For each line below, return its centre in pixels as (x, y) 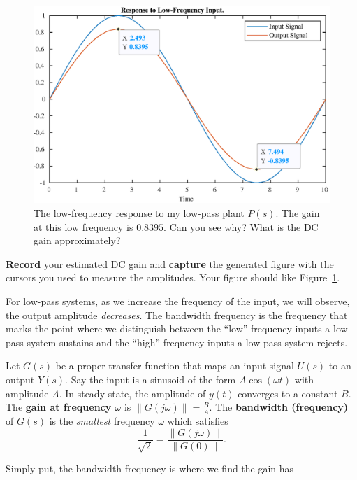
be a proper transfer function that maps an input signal (175, 366)
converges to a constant (288, 393)
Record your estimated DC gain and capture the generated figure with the (170, 263)
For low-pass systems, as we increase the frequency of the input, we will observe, (178, 301)
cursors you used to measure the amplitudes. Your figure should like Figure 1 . (173, 277)
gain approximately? (77, 240)
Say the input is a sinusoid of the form (153, 379)
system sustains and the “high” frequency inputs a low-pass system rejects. (187, 342)
